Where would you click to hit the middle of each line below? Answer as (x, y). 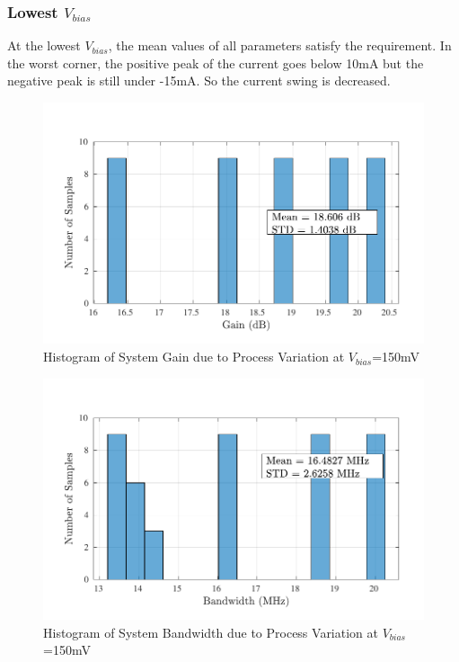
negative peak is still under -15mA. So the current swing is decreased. (199, 81)
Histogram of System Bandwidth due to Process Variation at (211, 632)
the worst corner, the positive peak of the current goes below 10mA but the (216, 63)
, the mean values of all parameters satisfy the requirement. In (280, 45)
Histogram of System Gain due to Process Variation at (194, 357)
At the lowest (44, 45)
